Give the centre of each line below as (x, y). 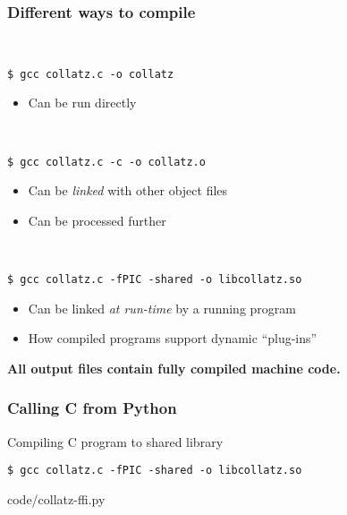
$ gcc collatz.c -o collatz (91, 74)
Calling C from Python (92, 408)
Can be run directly (82, 103)
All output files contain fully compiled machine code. (174, 368)
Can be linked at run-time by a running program (162, 308)
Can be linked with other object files (128, 190)
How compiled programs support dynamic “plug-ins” (173, 338)
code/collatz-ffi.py (56, 499)
